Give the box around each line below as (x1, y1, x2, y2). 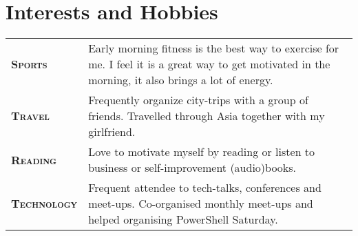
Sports (11, 56, 48, 72)
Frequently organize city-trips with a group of (88, 92, 308, 108)
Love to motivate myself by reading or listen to (88, 144, 315, 160)
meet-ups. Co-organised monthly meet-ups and (88, 195, 313, 212)
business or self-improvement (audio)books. (88, 159, 297, 176)
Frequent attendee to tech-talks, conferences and (88, 179, 322, 196)
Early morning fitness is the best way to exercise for (88, 40, 339, 57)
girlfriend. (88, 124, 136, 140)
